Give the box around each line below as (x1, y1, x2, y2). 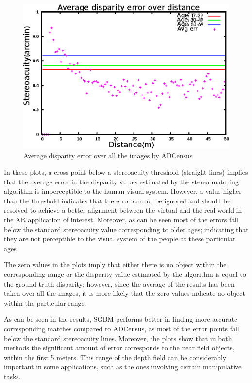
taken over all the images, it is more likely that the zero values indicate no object (4, 288, 245, 298)
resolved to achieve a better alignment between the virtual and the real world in (4, 205, 242, 215)
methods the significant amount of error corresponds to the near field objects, (4, 343, 235, 353)
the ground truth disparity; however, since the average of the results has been (4, 278, 235, 289)
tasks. (4, 371, 21, 381)
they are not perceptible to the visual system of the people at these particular (4, 234, 235, 244)
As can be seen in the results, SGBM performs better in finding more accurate (4, 314, 237, 324)
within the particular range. (4, 297, 86, 308)
